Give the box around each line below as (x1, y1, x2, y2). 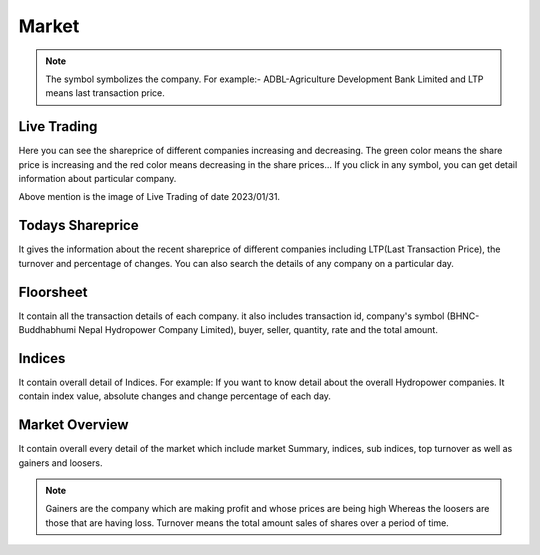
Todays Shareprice (18, 217, 139, 234)
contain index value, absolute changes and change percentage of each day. (18, 390, 332, 402)
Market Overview (18, 416, 129, 434)
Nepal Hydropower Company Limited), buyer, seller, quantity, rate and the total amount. (78, 324, 439, 335)
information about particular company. (18, 173, 177, 185)
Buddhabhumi (18, 324, 77, 335)
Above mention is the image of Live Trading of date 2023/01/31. (18, 191, 280, 203)
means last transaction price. (45, 87, 165, 99)
